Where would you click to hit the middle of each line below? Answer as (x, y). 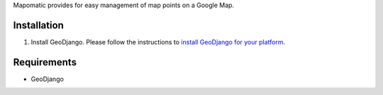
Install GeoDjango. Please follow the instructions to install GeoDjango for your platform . (158, 42)
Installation (38, 25)
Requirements (45, 62)
